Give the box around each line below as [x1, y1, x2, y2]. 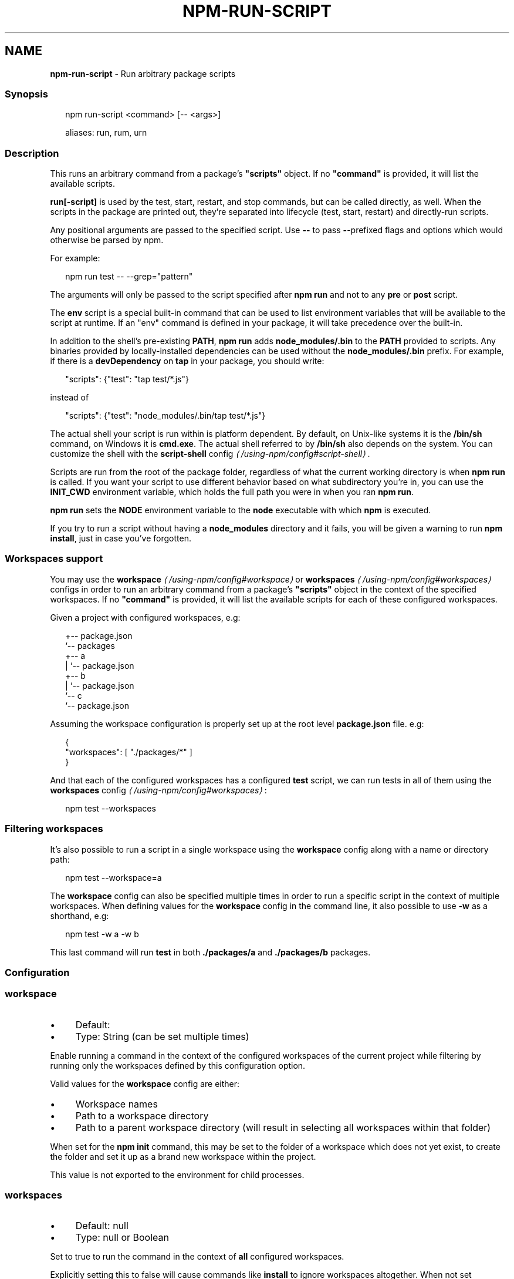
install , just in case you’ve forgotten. [50, 533, 191, 544]
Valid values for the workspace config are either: [50, 1078, 240, 1089]
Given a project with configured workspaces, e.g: [50, 612, 241, 622]
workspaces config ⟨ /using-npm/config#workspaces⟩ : [50, 785, 267, 795]
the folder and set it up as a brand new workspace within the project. [50, 1151, 316, 1162]
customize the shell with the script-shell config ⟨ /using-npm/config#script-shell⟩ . [50, 449, 370, 459]
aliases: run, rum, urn [65, 127, 147, 138]
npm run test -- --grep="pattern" [65, 271, 193, 282]
